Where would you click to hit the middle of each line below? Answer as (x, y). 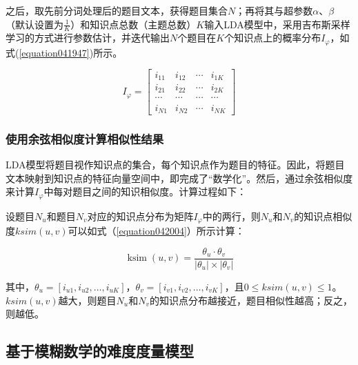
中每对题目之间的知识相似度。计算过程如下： (145, 191)
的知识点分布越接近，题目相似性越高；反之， (251, 300)
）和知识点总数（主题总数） (133, 24)
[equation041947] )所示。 (71, 52)
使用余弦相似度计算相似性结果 (85, 138)
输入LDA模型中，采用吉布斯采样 (277, 24)
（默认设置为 (34, 24)
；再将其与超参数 (274, 10)
